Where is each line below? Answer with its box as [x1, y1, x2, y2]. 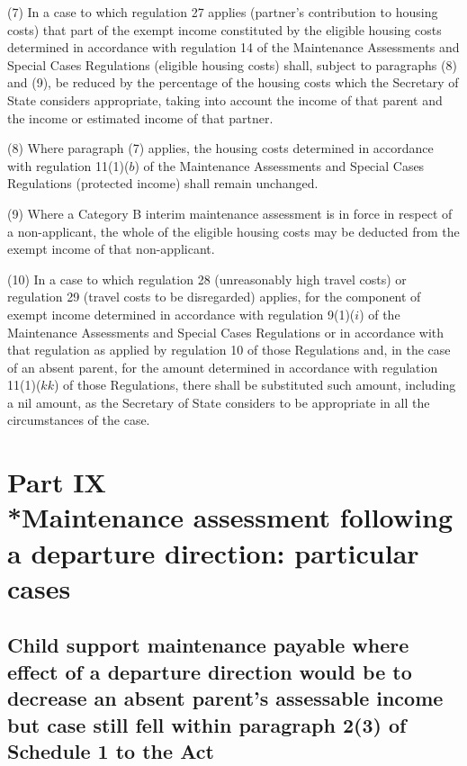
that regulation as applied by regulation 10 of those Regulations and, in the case [7, 340, 451, 359]
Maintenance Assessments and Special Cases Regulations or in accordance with [7, 322, 444, 341]
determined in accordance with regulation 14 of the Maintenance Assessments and [7, 38, 460, 57]
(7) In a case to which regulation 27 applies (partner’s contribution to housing [7, 3, 438, 21]
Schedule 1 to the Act [7, 736, 214, 764]
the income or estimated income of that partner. [7, 108, 274, 127]
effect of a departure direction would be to [7, 657, 412, 685]
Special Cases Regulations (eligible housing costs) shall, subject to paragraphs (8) [7, 55, 457, 74]
